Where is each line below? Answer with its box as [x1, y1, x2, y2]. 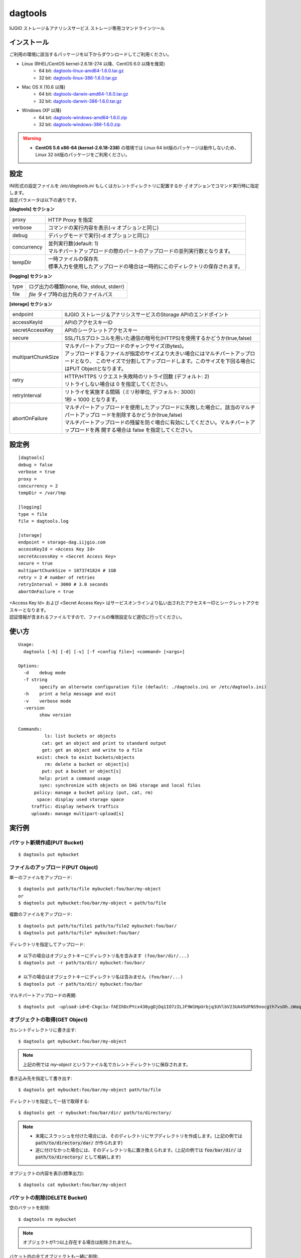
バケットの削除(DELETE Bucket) [9, 1194, 88, 1201]
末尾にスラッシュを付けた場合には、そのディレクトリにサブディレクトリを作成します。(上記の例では [35, 1133, 243, 1139]
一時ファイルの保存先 [48, 255, 99, 262]
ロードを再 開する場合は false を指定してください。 [74, 427, 196, 434]
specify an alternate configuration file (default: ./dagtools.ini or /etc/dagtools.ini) [39, 684, 267, 689]
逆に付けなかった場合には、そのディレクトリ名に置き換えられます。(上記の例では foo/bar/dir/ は [35, 1147, 242, 1153]
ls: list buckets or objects [44, 733, 116, 739]
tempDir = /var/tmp [18, 490, 66, 496]
